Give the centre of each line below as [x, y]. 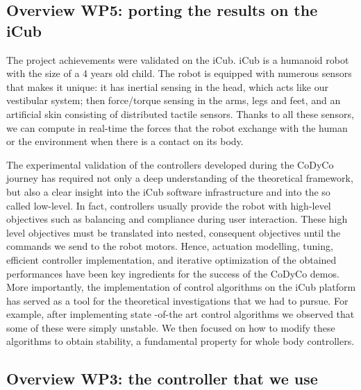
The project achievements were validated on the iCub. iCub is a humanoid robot [178, 59]
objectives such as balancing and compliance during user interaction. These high [177, 219]
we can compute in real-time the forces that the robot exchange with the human [177, 127]
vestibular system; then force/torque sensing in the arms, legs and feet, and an [174, 100]
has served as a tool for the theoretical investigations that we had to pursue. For [177, 300]
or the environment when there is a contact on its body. [125, 141]
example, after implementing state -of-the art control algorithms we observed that [180, 314]
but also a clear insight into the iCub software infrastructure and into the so [168, 191]
